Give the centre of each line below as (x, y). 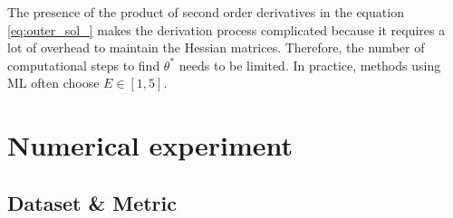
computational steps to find (84, 65)
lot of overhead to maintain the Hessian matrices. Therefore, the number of (216, 47)
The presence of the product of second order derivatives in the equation (206, 12)
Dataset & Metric (92, 202)
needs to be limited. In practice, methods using (310, 65)
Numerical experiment (150, 145)
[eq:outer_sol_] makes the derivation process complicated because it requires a (226, 29)
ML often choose (53, 83)
